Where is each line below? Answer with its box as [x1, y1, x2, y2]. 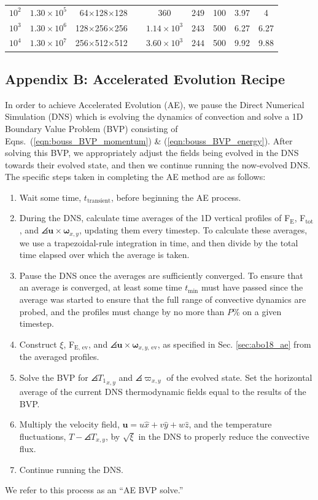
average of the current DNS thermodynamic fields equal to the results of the [19, 385, 306, 397]
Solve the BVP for [19, 370, 88, 383]
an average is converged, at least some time [19, 281, 182, 294]
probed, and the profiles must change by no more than [19, 305, 225, 318]
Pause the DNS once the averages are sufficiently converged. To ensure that [19, 268, 303, 281]
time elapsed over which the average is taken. [19, 248, 190, 261]
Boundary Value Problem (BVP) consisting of [5, 122, 178, 135]
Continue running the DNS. [19, 463, 123, 475]
